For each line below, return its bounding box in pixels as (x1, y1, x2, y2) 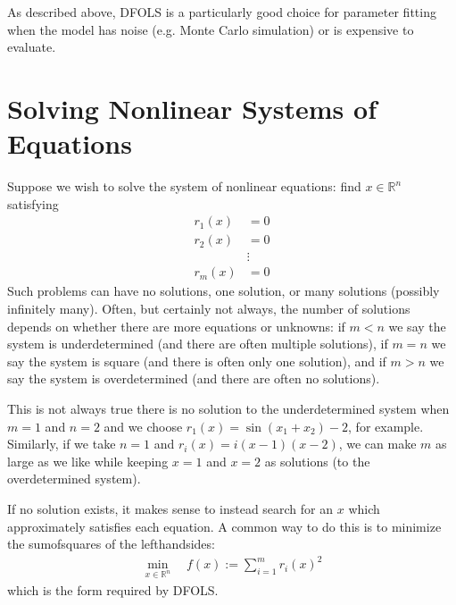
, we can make (338, 434, 417, 453)
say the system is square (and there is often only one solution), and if (7, 351, 386, 370)
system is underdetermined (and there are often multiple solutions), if (7, 334, 388, 353)
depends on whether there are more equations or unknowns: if (7, 316, 345, 335)
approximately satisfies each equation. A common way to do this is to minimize (7, 517, 442, 535)
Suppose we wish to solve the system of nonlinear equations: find (7, 177, 361, 196)
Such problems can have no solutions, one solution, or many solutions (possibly (7, 281, 440, 300)
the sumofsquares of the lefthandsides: (7, 534, 215, 553)
